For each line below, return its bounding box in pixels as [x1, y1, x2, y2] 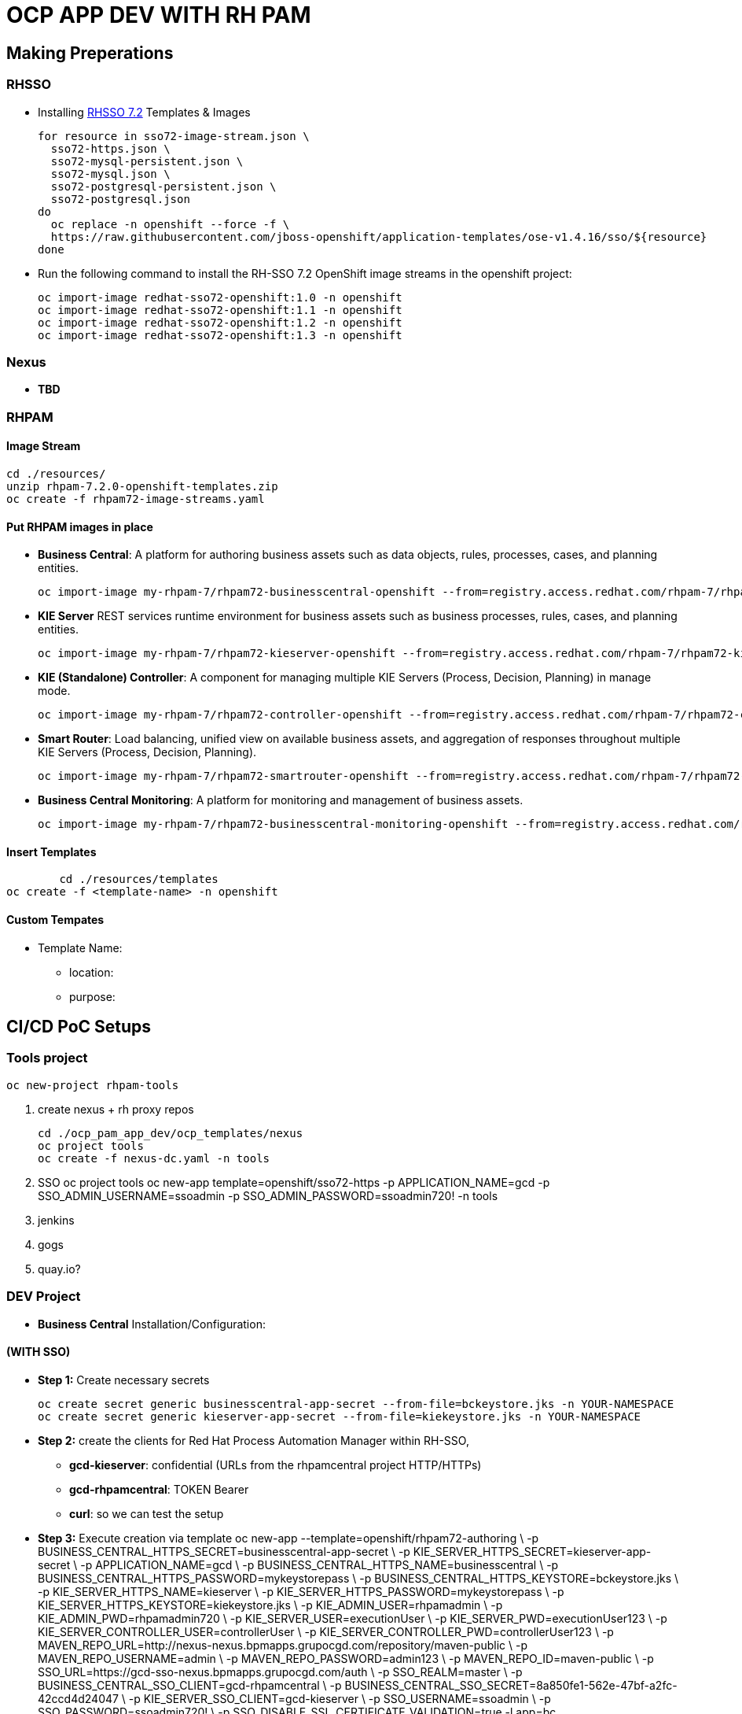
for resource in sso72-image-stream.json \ [38, 129, 310, 142]
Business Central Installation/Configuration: [38, 1317, 266, 1331]
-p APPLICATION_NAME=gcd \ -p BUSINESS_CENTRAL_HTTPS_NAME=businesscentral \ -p [80, 1557, 559, 1572]
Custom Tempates [6, 912, 105, 926]
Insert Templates [6, 844, 97, 859]
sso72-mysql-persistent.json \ [50, 154, 244, 168]
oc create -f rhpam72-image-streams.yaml [6, 492, 265, 505]
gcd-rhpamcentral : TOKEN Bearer [69, 1482, 249, 1496]
